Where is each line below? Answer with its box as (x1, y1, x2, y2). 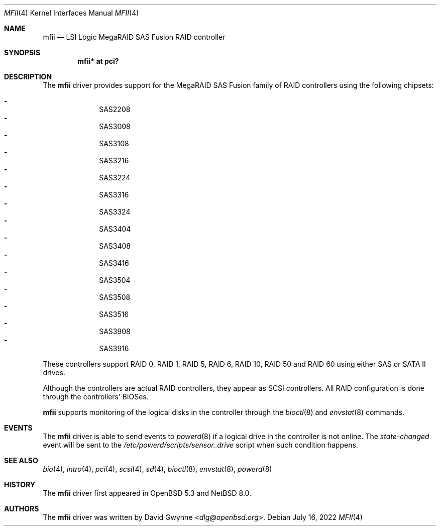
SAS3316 (99, 190, 129, 199)
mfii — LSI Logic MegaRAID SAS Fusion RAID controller (43, 33, 226, 41)
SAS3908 (99, 327, 131, 336)
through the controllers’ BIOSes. (43, 392, 149, 401)
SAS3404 (99, 225, 131, 233)
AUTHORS (4, 504, 39, 513)
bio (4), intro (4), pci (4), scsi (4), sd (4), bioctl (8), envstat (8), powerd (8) (43, 465, 272, 473)
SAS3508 (99, 293, 131, 301)
